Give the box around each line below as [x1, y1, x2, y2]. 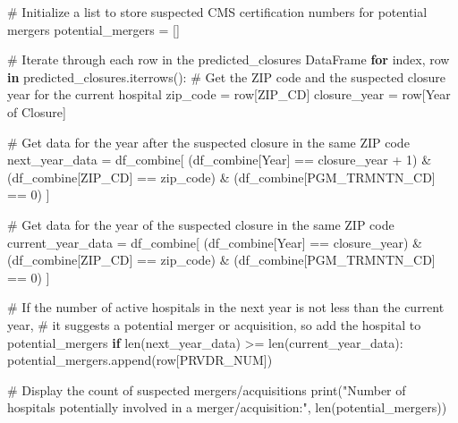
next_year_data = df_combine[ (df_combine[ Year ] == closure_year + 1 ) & [7, 150, 432, 169]
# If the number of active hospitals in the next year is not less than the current [7, 298, 445, 317]
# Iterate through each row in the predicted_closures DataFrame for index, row [7, 50, 450, 69]
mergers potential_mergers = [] [7, 20, 180, 38]
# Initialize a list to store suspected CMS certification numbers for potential [7, 3, 428, 21]
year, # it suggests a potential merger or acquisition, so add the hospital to [7, 315, 421, 334]
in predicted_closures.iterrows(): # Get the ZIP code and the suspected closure [7, 67, 445, 86]
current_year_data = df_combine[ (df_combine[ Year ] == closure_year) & [7, 233, 422, 251]
